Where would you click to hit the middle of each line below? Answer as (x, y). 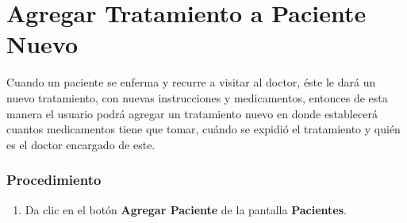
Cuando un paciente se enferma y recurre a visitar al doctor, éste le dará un (191, 82)
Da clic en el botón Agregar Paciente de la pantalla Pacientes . (186, 209)
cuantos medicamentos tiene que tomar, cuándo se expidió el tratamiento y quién (203, 129)
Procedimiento (54, 180)
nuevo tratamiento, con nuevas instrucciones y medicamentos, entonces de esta (197, 97)
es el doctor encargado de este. (81, 144)
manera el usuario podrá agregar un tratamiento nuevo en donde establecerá (192, 113)
